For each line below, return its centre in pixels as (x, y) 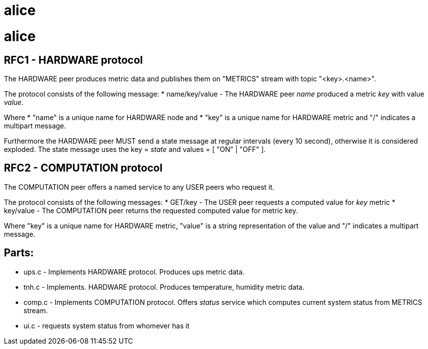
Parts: (19, 253)
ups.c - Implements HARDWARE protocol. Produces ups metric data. (134, 272)
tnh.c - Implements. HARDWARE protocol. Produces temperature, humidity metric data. (164, 287)
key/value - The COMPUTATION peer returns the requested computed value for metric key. (151, 210)
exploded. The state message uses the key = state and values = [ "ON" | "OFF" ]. (135, 149)
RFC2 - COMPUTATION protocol (83, 168)
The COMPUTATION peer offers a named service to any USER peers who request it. (139, 187)
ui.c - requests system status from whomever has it (107, 325)
